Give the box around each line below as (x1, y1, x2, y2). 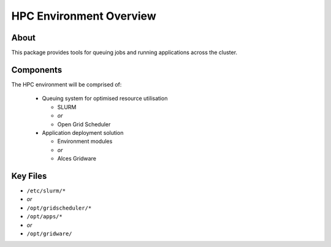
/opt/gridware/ (26, 230, 73, 237)
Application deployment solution (42, 129, 124, 136)
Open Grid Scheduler (57, 120, 111, 128)
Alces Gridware (57, 155, 96, 162)
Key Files (11, 170, 47, 181)
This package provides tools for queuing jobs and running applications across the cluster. (11, 49, 238, 56)
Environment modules (57, 138, 113, 145)
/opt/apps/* (26, 213, 63, 220)
